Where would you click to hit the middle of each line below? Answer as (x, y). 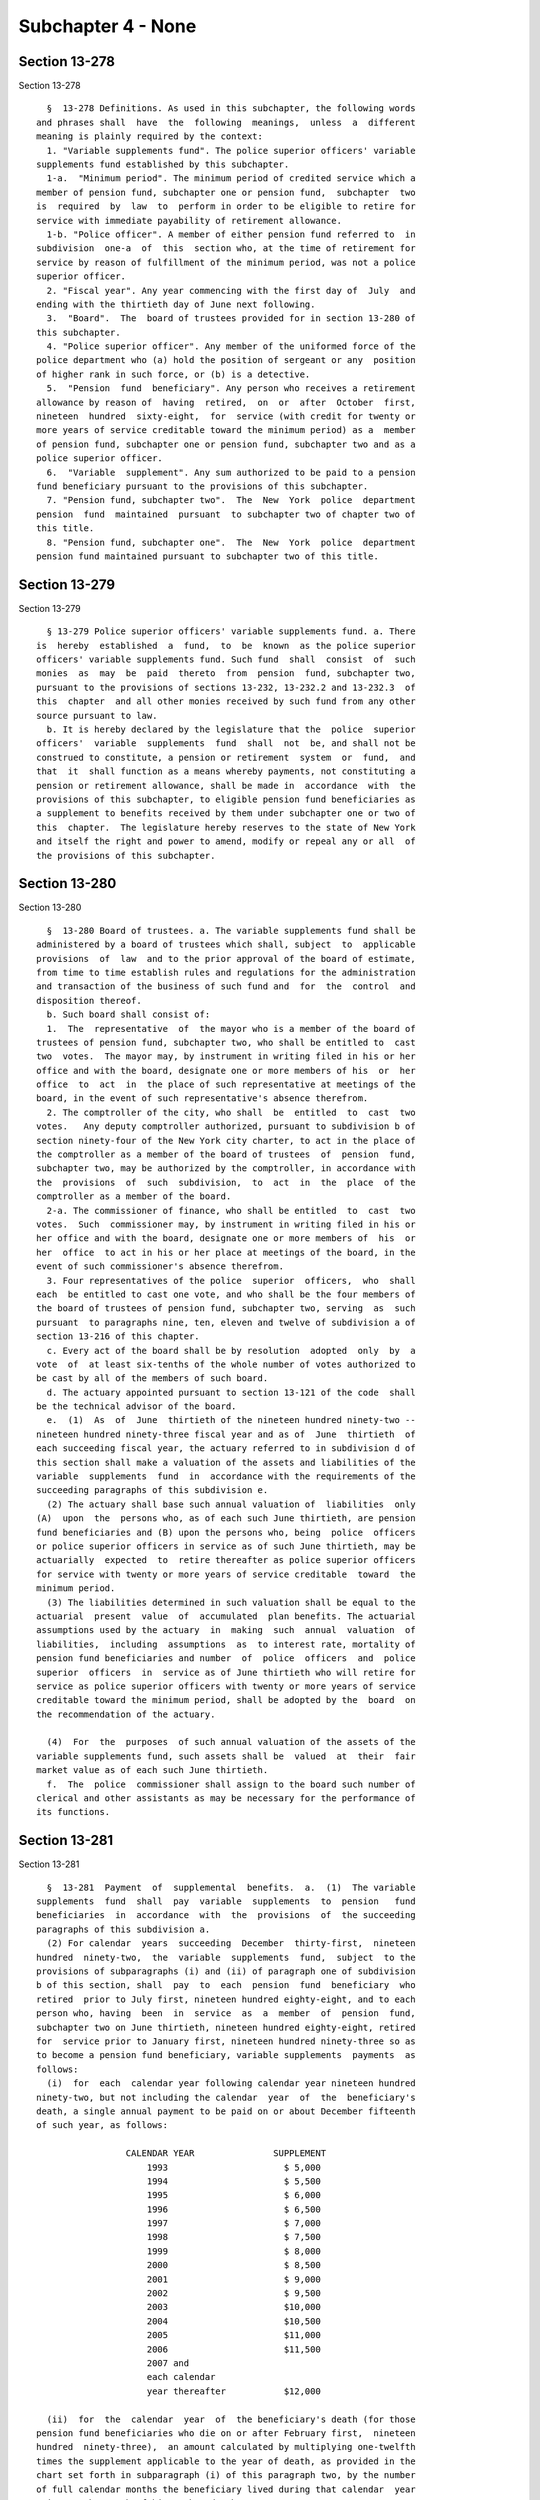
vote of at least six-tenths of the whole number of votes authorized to (226, 1364)
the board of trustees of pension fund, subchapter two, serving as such (226, 1308)
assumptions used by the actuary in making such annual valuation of (226, 1630)
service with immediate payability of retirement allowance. (189, 220)
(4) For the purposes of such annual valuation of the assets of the (231, 1742)
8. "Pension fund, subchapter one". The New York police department (231, 542)
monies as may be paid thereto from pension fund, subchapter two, (226, 673)
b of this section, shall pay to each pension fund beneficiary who (226, 1985)
